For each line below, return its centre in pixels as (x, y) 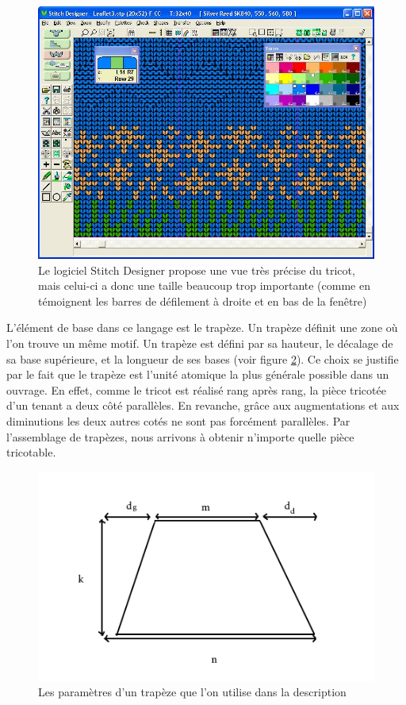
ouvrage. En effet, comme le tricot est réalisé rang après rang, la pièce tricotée (196, 389)
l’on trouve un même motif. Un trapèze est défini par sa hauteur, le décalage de (200, 343)
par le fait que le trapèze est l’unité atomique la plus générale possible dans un (198, 374)
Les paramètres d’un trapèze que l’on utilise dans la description (192, 692)
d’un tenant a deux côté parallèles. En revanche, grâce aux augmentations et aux (203, 405)
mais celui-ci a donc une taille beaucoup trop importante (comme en (204, 285)
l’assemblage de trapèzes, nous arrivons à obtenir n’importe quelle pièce (180, 436)
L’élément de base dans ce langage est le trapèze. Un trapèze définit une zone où (202, 327)
